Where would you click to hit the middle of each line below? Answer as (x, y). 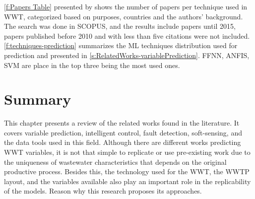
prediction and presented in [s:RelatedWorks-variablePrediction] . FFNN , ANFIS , (127, 55)
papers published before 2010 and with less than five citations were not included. (127, 35)
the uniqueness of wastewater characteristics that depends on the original (115, 162)
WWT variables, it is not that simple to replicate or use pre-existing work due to (127, 152)
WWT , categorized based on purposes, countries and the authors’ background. (124, 16)
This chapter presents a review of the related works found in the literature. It (122, 123)
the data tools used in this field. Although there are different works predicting (123, 142)
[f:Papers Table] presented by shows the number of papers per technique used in (126, 6)
